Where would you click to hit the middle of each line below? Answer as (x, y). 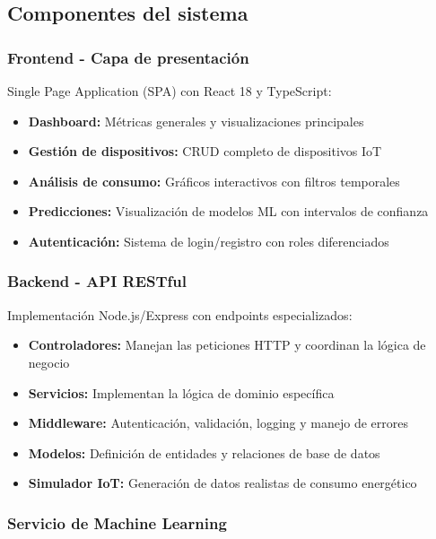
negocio (49, 362)
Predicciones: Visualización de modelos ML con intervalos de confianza (228, 211)
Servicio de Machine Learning (117, 522)
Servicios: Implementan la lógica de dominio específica (181, 392)
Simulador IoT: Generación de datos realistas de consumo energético (222, 483)
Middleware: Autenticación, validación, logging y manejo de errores (218, 423)
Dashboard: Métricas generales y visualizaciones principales (196, 121)
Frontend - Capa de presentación (128, 57)
